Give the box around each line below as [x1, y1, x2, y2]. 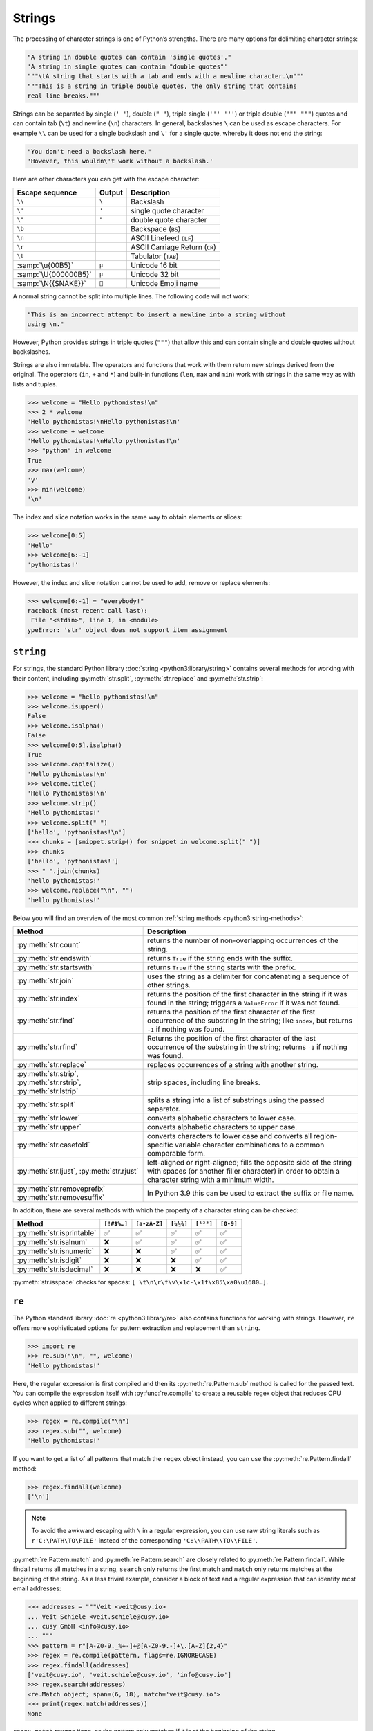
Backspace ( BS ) [131, 224, 181, 233]
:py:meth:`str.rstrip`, [17, 1077, 82, 1087]
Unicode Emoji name [131, 278, 198, 288]
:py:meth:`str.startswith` [17, 962, 95, 972]
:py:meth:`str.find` [17, 1016, 75, 1025]
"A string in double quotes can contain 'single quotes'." [27, 53, 231, 61]
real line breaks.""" [27, 92, 101, 100]
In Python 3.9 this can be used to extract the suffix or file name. [147, 1188, 354, 1198]
